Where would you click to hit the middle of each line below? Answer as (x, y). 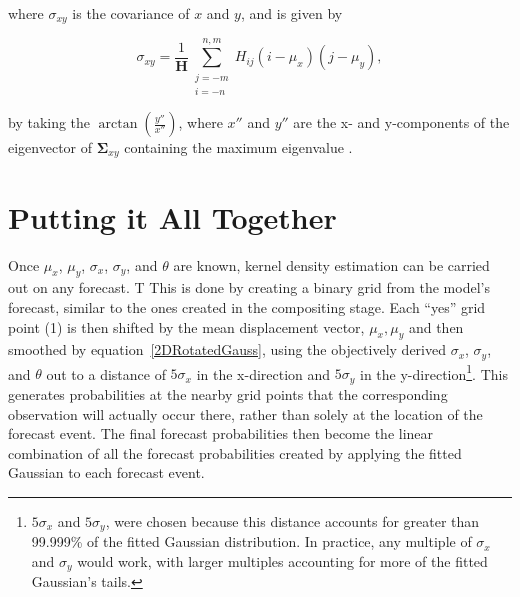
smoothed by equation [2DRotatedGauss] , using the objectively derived (227, 349)
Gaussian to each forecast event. (106, 472)
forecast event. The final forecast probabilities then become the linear (221, 433)
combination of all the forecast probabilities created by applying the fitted (235, 452)
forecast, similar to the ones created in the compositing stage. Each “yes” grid (247, 306)
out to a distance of (106, 373)
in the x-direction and (263, 373)
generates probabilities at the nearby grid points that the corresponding (228, 393)
